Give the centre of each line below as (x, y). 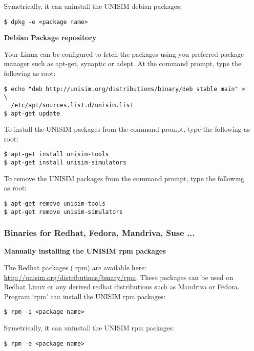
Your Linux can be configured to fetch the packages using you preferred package (124, 54)
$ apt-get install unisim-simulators (65, 163)
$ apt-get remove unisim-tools (55, 203)
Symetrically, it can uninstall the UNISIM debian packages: (93, 6)
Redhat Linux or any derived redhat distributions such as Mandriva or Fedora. (122, 287)
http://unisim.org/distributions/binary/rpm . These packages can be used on (119, 277)
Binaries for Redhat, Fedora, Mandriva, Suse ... (99, 233)
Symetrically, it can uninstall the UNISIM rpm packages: (89, 328)
